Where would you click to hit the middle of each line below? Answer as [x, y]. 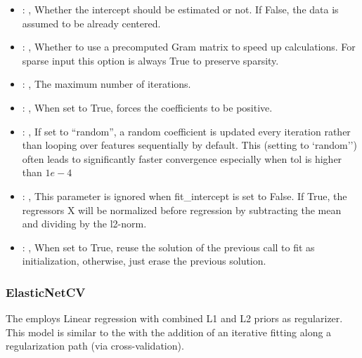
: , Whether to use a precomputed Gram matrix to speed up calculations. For [189, 47]
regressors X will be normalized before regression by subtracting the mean [182, 210]
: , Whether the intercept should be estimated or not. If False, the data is [180, 9]
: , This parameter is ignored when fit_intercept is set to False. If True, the [185, 195]
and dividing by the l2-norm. [84, 224]
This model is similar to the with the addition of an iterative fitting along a [169, 332]
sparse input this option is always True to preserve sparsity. [150, 60]
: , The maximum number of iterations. [106, 84]
